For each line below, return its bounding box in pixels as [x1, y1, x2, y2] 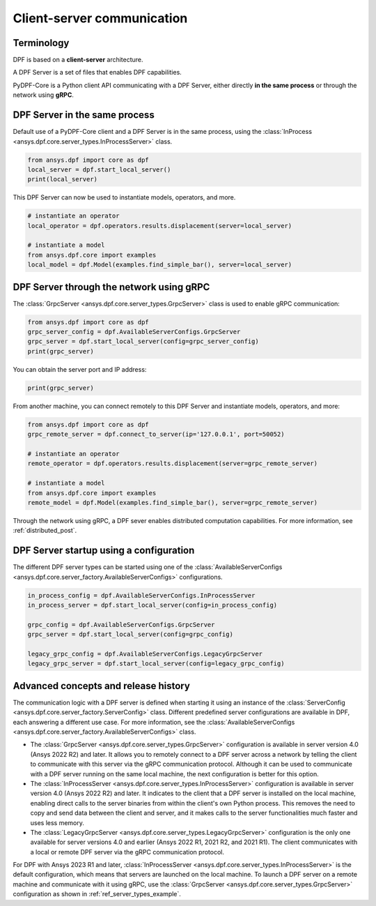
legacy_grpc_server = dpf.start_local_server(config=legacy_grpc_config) [27, 660, 285, 667]
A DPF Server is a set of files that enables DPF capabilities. [13, 68, 182, 77]
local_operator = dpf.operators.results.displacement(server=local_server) [27, 222, 292, 229]
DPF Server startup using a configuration [13, 545, 195, 557]
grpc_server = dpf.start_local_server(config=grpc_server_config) [27, 338, 259, 345]
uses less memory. [30, 818, 85, 826]
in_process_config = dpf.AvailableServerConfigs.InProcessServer [27, 591, 256, 599]
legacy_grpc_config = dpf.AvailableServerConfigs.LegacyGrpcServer [27, 649, 263, 658]
